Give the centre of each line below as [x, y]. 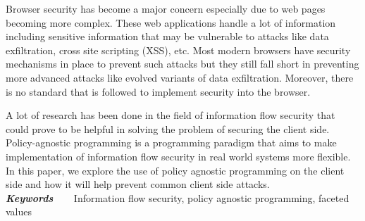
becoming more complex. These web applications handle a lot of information [171, 22]
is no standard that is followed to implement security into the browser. [158, 91]
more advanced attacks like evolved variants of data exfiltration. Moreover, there [180, 77]
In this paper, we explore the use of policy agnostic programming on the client [175, 170]
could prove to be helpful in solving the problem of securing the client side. [168, 128]
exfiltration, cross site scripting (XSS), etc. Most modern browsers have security [178, 50]
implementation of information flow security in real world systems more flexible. [178, 156]
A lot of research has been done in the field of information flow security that [171, 115]
